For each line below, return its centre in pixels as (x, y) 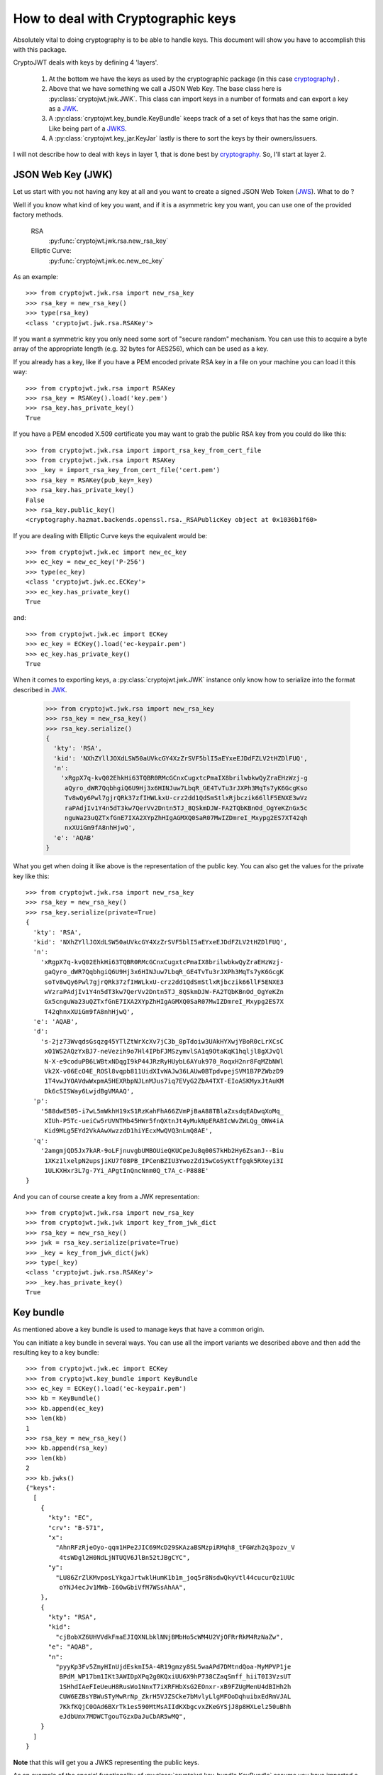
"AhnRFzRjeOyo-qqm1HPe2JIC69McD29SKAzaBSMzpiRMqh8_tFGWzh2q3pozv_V (175, 1547)
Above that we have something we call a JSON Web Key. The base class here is (165, 89)
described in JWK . (40, 689)
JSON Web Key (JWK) (63, 175)
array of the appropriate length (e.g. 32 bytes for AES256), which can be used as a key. (141, 349)
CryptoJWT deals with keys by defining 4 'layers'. (86, 62)
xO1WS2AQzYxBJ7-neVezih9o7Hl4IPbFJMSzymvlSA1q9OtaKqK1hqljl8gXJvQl (164, 1052)
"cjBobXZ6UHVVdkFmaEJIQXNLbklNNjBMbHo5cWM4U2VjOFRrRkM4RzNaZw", (170, 1637)
